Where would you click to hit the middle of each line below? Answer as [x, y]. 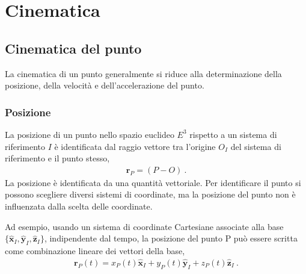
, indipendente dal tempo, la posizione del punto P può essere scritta [171, 238]
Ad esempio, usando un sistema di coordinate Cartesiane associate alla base [144, 226]
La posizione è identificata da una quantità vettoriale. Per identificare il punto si [153, 182]
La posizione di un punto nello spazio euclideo [90, 134]
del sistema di [256, 146]
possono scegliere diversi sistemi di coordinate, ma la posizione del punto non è [150, 194]
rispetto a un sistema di [233, 134]
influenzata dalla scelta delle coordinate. [79, 206]
